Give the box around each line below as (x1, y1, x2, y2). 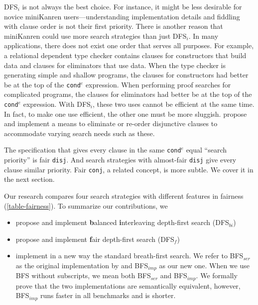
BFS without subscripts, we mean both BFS (15, 270, 151, 281)
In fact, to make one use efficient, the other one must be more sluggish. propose (4, 108, 247, 119)
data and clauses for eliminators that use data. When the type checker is (4, 60, 226, 70)
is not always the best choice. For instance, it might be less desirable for (22, 1, 242, 11)
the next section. (4, 174, 55, 184)
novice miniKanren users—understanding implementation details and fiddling (4, 11, 240, 21)
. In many (188, 30, 219, 41)
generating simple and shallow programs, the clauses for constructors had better (4, 70, 249, 80)
